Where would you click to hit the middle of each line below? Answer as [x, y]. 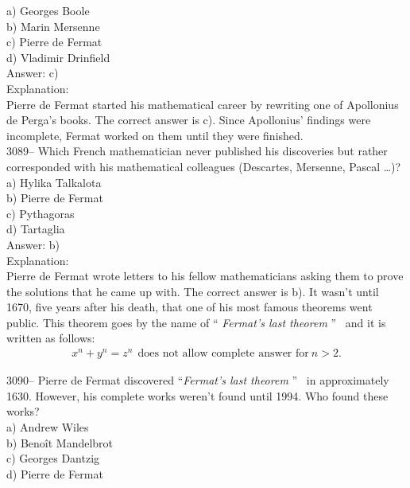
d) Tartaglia [36, 229]
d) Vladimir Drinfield [58, 57]
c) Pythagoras [41, 213]
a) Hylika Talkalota [54, 182]
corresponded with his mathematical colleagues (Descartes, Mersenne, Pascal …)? [204, 166]
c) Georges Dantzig [53, 458]
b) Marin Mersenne [53, 26]
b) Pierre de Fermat [55, 198]
